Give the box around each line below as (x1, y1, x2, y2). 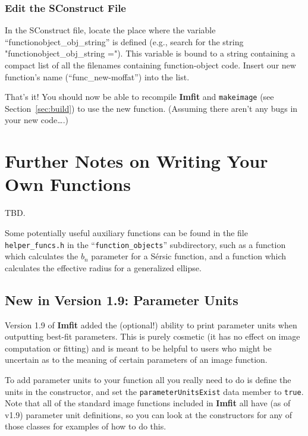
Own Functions (5, 172, 131, 196)
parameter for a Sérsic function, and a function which (91, 250, 287, 262)
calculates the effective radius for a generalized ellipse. (5, 261, 202, 274)
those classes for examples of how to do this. (5, 420, 166, 432)
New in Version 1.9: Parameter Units (5, 290, 238, 309)
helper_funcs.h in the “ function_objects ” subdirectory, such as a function (5, 238, 286, 250)
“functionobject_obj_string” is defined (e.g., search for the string (5, 35, 244, 48)
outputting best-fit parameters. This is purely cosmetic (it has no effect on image (5, 330, 300, 343)
